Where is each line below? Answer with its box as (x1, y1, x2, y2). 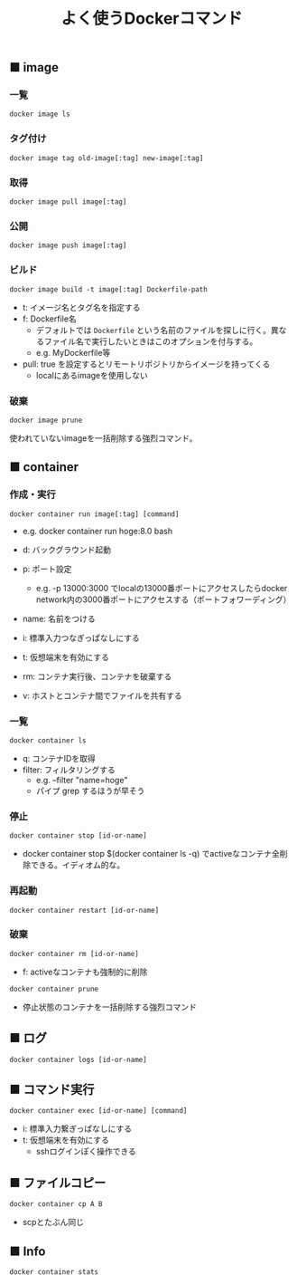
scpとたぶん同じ (22, 1217, 84, 1228)
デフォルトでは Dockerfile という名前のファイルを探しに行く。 (35, 324, 272, 335)
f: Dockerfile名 (22, 313, 77, 324)
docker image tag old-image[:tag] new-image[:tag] (9, 153, 204, 163)
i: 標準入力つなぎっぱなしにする (22, 632, 140, 643)
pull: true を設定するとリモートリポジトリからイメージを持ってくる (22, 359, 271, 369)
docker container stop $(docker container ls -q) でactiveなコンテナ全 (22, 848, 280, 859)
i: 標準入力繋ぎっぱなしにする (22, 1124, 133, 1135)
